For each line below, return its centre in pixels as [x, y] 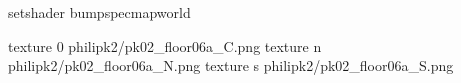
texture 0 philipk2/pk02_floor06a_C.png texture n [165, 45]
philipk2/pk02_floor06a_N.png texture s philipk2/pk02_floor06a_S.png [231, 65]
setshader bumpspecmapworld [99, 12]
